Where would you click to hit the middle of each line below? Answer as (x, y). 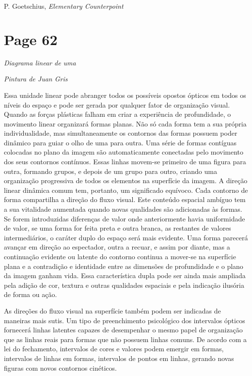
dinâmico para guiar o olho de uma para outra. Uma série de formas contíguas (120, 142)
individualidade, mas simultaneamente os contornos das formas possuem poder (121, 133)
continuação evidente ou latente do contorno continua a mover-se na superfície (120, 256)
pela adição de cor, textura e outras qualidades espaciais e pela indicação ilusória (124, 285)
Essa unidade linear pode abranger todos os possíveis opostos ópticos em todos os (125, 95)
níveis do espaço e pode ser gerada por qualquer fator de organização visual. (117, 104)
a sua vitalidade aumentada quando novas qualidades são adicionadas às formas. (123, 209)
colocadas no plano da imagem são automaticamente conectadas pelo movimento (124, 152)
